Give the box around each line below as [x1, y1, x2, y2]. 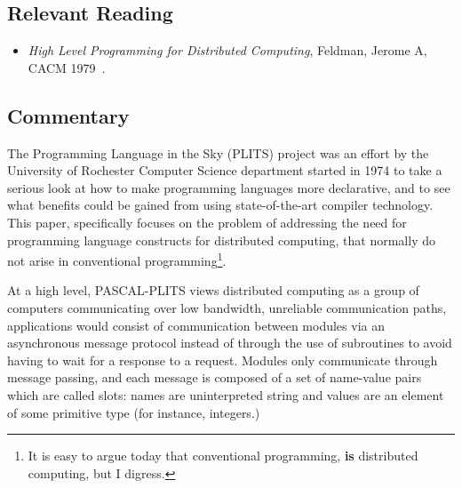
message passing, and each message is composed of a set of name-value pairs [7, 368, 422, 387]
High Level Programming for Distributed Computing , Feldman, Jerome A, [28, 41, 427, 60]
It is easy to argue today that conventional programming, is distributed [28, 446, 418, 465]
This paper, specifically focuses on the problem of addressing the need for [7, 212, 407, 231]
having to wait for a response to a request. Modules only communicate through [7, 350, 438, 369]
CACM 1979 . [28, 58, 106, 76]
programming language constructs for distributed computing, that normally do [7, 230, 435, 249]
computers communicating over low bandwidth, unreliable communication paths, [7, 299, 447, 316]
